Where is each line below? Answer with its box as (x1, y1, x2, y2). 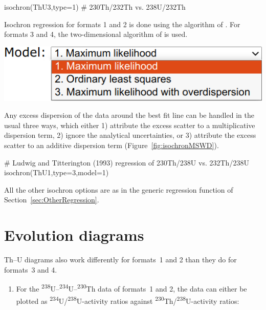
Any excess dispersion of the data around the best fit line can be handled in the (4, 110, 254, 120)
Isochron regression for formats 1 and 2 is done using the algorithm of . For (4, 18, 240, 29)
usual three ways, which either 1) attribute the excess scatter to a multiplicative (4, 119, 255, 130)
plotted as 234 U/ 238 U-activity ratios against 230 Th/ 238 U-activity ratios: (16, 294, 239, 306)
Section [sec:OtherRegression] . (4, 194, 99, 205)
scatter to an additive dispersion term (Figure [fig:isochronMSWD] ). (4, 140, 219, 150)
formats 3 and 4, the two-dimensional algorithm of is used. (4, 29, 188, 39)
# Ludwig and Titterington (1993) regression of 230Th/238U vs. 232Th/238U (4, 157, 249, 168)
